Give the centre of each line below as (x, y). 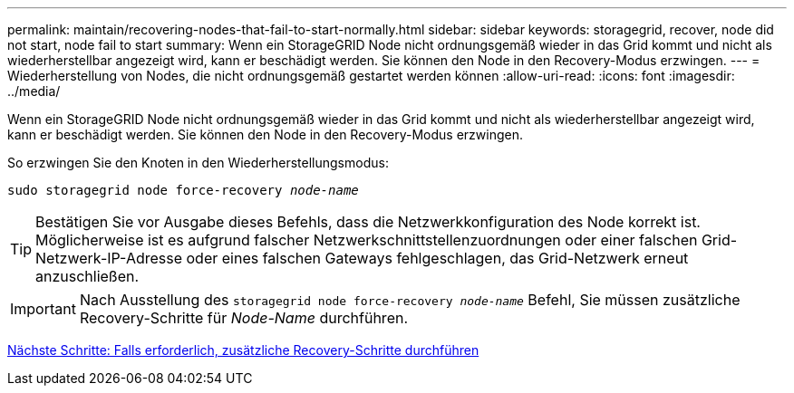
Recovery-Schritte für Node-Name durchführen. (244, 318)
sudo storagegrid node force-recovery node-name (183, 190)
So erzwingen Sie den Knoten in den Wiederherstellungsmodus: (198, 163)
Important (43, 309)
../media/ (34, 91)
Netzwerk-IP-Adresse (109, 258)
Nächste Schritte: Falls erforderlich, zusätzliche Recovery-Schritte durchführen (243, 350)
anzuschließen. (87, 276)
